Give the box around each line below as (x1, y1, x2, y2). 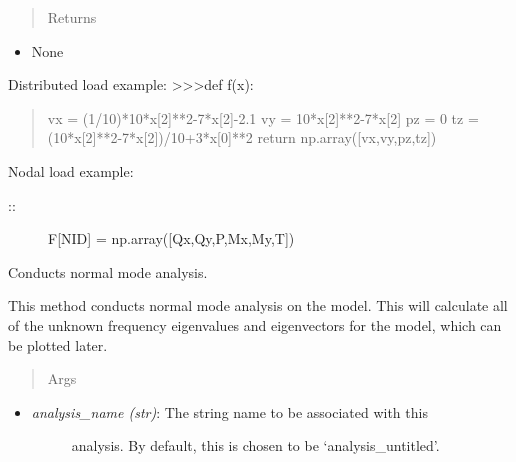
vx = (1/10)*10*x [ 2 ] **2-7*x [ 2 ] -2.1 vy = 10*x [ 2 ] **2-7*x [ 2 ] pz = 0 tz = (47, 107, 479, 128)
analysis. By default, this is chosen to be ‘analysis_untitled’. (71, 435, 440, 456)
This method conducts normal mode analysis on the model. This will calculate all (8, 295, 508, 316)
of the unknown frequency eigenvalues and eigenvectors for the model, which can (8, 314, 502, 335)
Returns (47, 7, 97, 27)
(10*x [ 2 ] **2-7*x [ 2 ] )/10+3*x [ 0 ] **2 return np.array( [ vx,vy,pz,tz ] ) (47, 127, 437, 148)
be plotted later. (8, 334, 108, 355)
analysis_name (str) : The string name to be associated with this (31, 401, 428, 422)
